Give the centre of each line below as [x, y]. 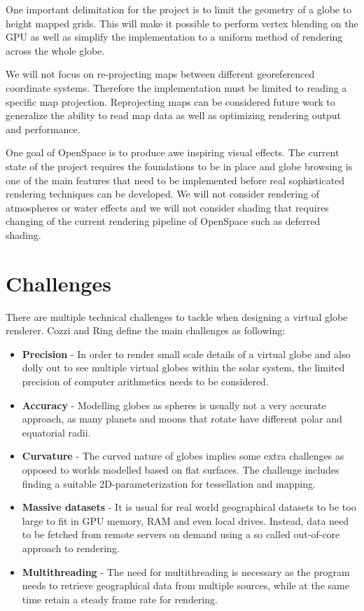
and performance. [43, 129]
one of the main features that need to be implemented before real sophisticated [175, 180]
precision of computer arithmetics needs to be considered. [145, 381]
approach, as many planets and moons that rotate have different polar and [182, 419]
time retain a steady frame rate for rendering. [120, 599]
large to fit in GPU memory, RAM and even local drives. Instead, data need [185, 520]
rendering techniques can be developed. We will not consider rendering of [162, 194]
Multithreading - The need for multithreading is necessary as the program [186, 571]
